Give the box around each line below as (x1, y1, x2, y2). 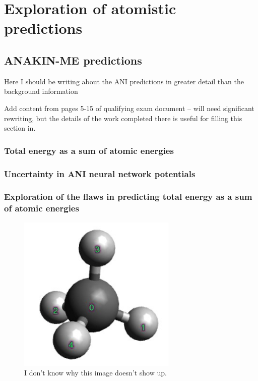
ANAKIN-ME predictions (4, 52, 142, 68)
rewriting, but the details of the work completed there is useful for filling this (4, 113, 242, 123)
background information (4, 86, 78, 96)
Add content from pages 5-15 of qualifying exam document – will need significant (4, 102, 254, 113)
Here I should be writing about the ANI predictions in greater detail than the (4, 76, 244, 86)
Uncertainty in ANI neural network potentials (4, 167, 196, 180)
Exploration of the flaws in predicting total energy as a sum (4, 190, 252, 203)
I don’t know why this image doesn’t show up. (24, 367, 167, 378)
